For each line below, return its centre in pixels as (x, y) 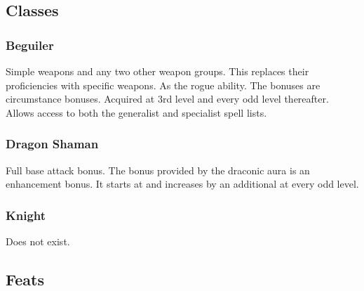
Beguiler (30, 45)
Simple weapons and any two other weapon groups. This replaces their (157, 71)
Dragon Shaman (52, 144)
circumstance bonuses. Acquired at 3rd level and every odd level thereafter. (167, 99)
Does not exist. (38, 241)
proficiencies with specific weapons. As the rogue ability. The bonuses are (163, 85)
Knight (26, 215)
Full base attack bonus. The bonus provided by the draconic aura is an (158, 170)
